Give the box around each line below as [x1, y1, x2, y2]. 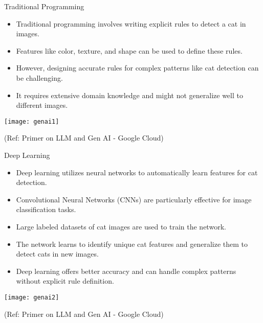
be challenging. [16, 72, 63, 83]
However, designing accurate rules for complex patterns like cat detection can [16, 62, 259, 73]
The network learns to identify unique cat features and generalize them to [16, 238, 248, 249]
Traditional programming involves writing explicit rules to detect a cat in [16, 18, 246, 29]
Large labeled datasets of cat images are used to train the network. [16, 221, 226, 232]
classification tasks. [16, 204, 76, 215]
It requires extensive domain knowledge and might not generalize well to [16, 89, 243, 100]
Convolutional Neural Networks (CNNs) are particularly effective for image [16, 194, 252, 204]
